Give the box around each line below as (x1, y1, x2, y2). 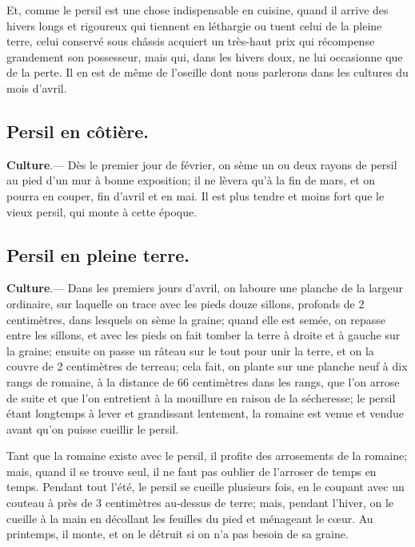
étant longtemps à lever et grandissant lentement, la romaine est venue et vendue (6, 405, 404, 422)
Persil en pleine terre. (6, 242, 190, 267)
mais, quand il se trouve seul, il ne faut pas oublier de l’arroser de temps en (6, 462, 377, 479)
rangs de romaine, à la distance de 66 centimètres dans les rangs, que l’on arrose (6, 373, 400, 390)
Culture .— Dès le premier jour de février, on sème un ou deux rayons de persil (6, 156, 397, 172)
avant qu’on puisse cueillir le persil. (6, 420, 179, 437)
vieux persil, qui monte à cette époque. (6, 203, 198, 220)
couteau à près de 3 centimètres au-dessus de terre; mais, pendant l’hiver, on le (6, 494, 393, 511)
